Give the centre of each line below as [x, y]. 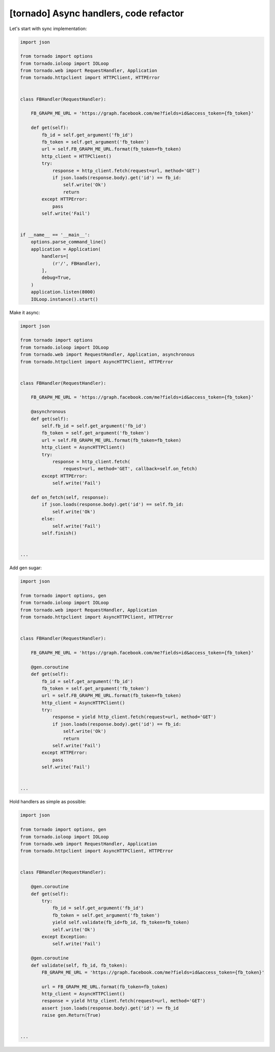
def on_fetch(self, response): [70, 497]
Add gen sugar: [26, 568]
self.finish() [59, 533]
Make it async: [25, 312]
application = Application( [66, 249]
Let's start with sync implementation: [48, 29]
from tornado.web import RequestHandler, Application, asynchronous [107, 354]
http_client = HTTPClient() [77, 156]
